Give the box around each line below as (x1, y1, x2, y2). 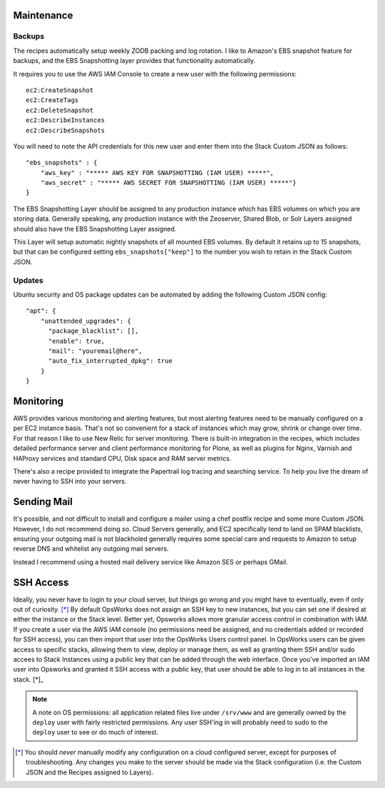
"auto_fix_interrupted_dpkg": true (48, 357, 173, 365)
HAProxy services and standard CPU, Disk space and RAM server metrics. (13, 454, 232, 462)
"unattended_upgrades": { (40, 316, 132, 325)
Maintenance (13, 9, 73, 21)
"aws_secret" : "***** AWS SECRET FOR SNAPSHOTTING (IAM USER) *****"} (40, 179, 297, 187)
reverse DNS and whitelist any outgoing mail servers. (13, 544, 169, 553)
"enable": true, (48, 336, 106, 345)
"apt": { (26, 307, 56, 315)
